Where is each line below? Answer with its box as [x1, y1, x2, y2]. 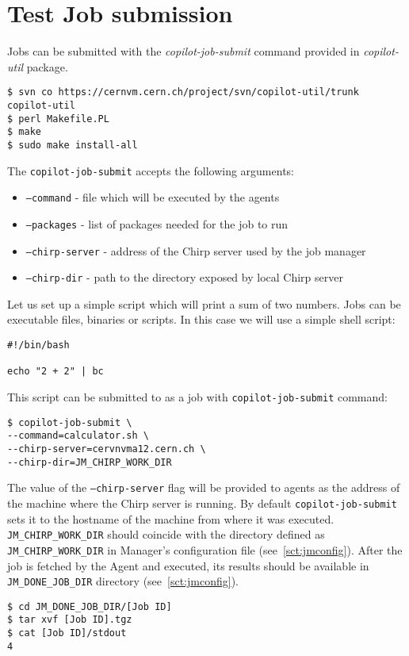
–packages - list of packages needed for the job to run [25, 215, 289, 232]
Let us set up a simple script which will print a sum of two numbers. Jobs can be [7, 295, 401, 312]
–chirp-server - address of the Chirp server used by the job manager [25, 242, 366, 259]
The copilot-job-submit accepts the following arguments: [7, 162, 294, 178]
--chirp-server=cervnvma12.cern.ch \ [7, 443, 206, 455]
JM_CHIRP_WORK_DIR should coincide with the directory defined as [7, 526, 325, 543]
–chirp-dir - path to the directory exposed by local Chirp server [25, 269, 343, 286]
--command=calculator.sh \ [7, 430, 149, 442]
